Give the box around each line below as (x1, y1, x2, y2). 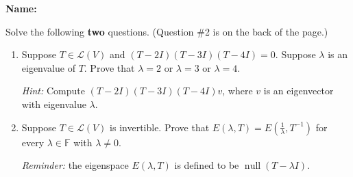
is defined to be (174, 158, 239, 172)
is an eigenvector (263, 83, 334, 98)
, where (222, 83, 253, 98)
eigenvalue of (21, 60, 75, 74)
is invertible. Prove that (110, 120, 210, 134)
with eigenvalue (21, 96, 86, 111)
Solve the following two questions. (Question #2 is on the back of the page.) (5, 24, 328, 38)
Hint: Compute (21, 83, 85, 98)
